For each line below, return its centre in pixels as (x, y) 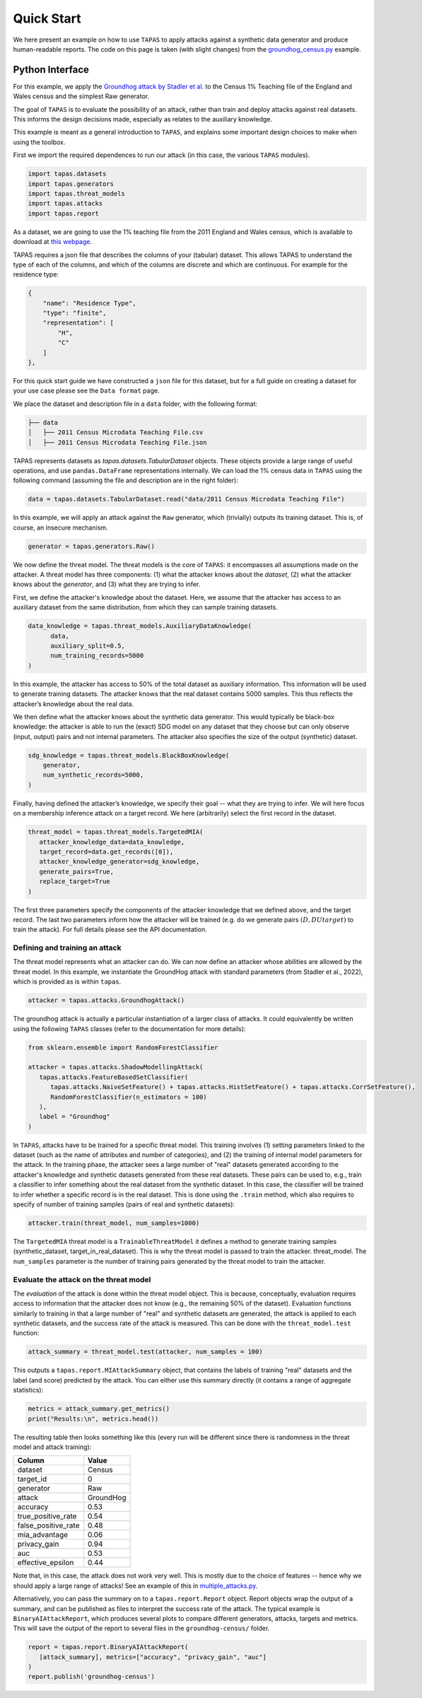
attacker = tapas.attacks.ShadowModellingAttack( (116, 1067)
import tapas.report (63, 213)
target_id (32, 1479)
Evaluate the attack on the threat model (82, 1279)
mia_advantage (43, 1535)
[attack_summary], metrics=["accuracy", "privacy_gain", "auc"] (153, 1657)
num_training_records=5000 (97, 656)
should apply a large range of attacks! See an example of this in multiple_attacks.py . (135, 1586)
